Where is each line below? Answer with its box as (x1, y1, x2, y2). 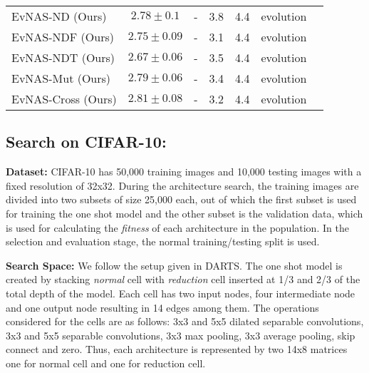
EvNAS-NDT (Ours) (11, 49, 115, 66)
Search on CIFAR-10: (6, 131, 167, 153)
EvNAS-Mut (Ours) (11, 70, 111, 86)
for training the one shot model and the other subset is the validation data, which (6, 205, 363, 220)
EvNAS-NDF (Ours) (11, 29, 114, 45)
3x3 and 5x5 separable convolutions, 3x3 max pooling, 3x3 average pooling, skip (6, 327, 355, 342)
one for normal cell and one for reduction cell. (6, 355, 206, 370)
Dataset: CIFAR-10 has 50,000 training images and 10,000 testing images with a (6, 164, 362, 179)
